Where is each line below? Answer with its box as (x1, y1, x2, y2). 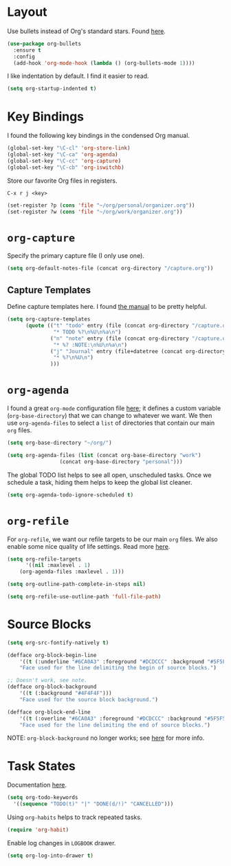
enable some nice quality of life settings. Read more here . (7, 542, 170, 550)
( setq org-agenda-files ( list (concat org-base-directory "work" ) (7, 452, 201, 459)
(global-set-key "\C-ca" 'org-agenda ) (7, 151, 118, 159)
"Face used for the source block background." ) (19, 696, 158, 703)
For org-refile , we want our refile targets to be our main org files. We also (7, 535, 218, 543)
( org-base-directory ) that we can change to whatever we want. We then (7, 412, 212, 420)
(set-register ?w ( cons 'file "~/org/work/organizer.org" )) (7, 208, 184, 215)
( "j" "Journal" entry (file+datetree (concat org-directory (50, 348, 226, 355)
